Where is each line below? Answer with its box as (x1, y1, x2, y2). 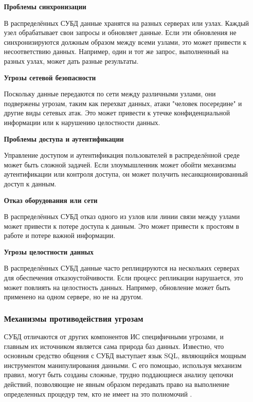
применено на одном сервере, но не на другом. (4, 292, 143, 302)
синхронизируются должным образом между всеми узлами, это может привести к (4, 37, 247, 47)
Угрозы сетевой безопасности (4, 72, 96, 82)
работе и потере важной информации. (4, 230, 115, 240)
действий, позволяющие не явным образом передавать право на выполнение (4, 379, 230, 389)
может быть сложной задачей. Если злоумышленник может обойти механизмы (4, 159, 236, 169)
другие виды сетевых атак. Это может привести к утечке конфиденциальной (4, 108, 230, 118)
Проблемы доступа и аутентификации (4, 133, 124, 144)
